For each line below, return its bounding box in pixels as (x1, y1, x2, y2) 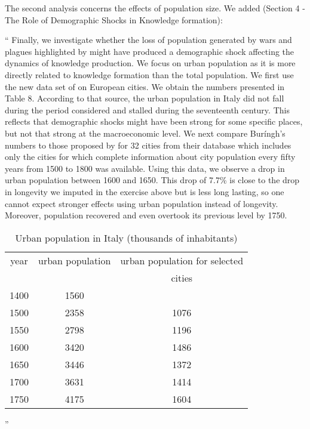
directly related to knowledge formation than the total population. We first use (5, 68, 294, 81)
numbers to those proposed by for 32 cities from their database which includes (5, 138, 291, 151)
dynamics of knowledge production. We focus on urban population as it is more (5, 57, 296, 69)
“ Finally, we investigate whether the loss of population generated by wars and (5, 33, 292, 46)
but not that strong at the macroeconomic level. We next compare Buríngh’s (5, 126, 286, 139)
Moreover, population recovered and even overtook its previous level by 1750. (5, 209, 287, 221)
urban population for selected (120, 253, 244, 267)
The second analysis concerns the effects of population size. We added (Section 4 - (5, 2, 305, 14)
